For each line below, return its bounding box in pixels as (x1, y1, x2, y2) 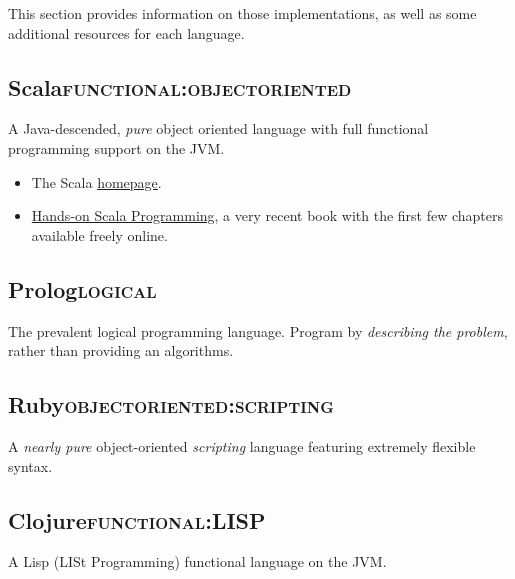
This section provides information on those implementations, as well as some (8, 3, 477, 23)
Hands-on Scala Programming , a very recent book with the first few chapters (31, 205, 504, 226)
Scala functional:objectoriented (8, 71, 352, 102)
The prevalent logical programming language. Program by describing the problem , (8, 320, 508, 341)
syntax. (8, 455, 53, 476)
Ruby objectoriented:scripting (8, 389, 334, 420)
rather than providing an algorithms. (8, 340, 234, 361)
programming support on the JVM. (8, 137, 225, 158)
